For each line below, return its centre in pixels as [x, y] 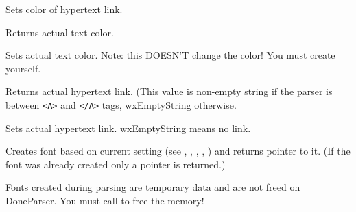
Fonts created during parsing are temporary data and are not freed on [153, 187]
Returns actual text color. [60, 32]
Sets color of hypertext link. [64, 9]
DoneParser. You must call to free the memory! [105, 200]
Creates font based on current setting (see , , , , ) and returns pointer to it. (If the [178, 151]
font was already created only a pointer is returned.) [116, 164]
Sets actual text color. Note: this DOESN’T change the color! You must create [170, 55]
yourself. [23, 68]
